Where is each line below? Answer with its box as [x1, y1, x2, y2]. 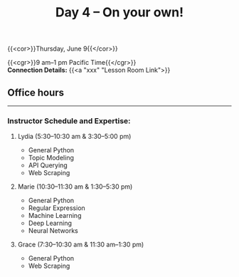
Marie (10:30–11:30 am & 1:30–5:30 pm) [17, 182, 133, 191]
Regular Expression [28, 204, 85, 212]
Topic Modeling [28, 154, 75, 162]
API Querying [28, 161, 68, 169]
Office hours [7, 86, 65, 98]
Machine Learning [28, 211, 82, 220]
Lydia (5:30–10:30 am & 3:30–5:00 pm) [17, 132, 132, 141]
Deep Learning [28, 219, 73, 228]
